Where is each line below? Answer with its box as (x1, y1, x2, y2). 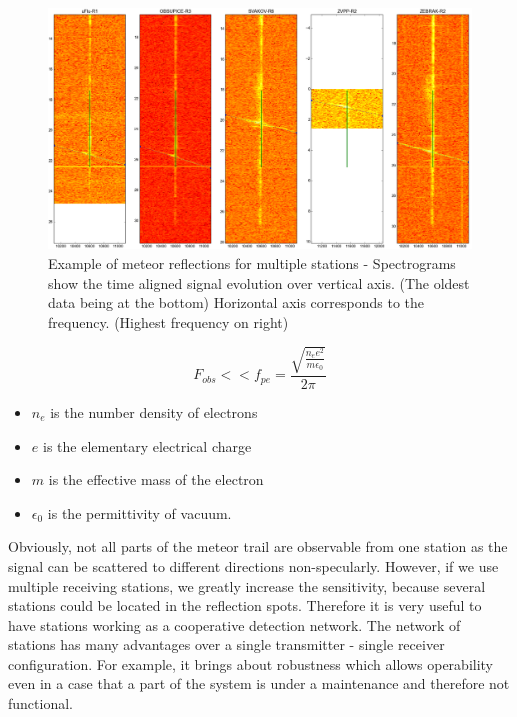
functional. (8, 693, 73, 714)
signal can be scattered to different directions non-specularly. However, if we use (8, 555, 499, 576)
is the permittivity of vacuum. (47, 502, 232, 523)
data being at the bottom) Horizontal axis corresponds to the (48, 292, 425, 313)
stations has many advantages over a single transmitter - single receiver (8, 634, 445, 655)
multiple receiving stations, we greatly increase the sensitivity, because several (8, 575, 486, 596)
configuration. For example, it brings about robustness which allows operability (8, 653, 493, 674)
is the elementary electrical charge (42, 435, 252, 456)
